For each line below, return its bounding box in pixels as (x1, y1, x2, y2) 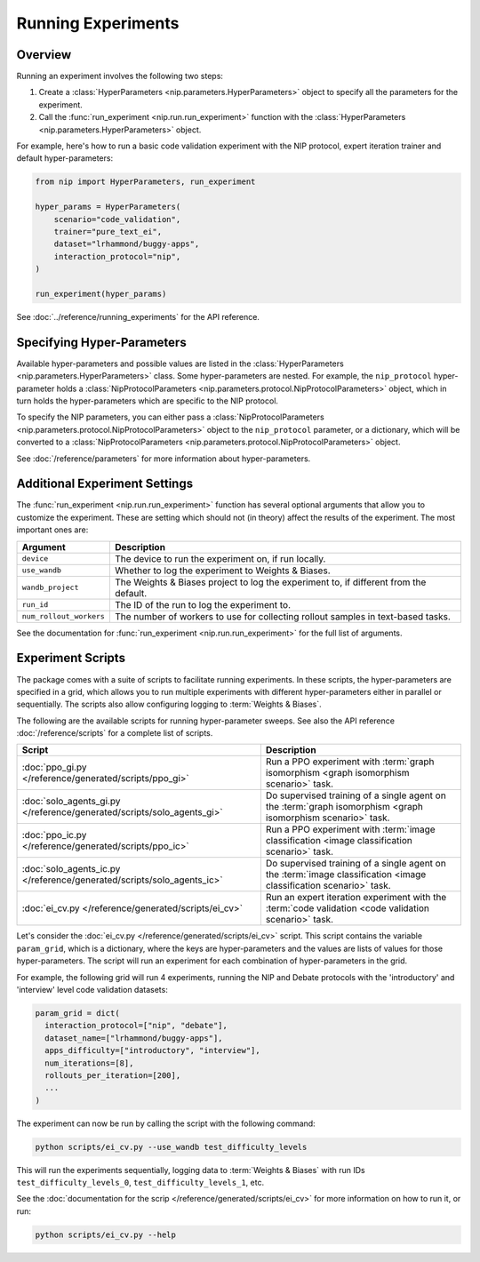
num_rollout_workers (21, 611, 106, 621)
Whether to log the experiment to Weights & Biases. (114, 564, 331, 577)
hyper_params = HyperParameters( (35, 202, 181, 212)
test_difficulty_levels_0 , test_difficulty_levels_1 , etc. (16, 1178, 265, 1188)
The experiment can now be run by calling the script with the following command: (16, 1118, 316, 1129)
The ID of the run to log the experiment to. (114, 598, 292, 611)
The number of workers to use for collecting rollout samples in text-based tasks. (114, 610, 451, 622)
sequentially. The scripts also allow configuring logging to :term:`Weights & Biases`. (16, 699, 322, 710)
